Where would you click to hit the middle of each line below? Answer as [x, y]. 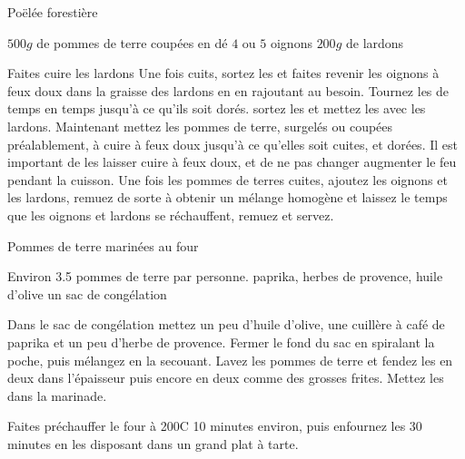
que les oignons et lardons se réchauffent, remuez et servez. [171, 215]
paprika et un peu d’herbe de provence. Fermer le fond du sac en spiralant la [221, 342]
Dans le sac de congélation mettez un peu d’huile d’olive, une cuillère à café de [226, 324]
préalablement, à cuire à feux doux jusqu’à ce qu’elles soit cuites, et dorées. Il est [232, 144]
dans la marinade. [57, 395]
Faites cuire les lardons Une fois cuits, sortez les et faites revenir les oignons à [223, 73]
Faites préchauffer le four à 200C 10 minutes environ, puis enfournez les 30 [215, 426]
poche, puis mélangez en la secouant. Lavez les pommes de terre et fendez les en [230, 360]
